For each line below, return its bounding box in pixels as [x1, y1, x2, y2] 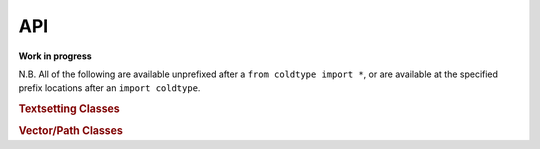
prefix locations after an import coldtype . [18, 82, 201, 94]
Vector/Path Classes [18, 124, 124, 138]
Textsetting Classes [18, 102, 120, 116]
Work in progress [18, 50, 92, 62]
